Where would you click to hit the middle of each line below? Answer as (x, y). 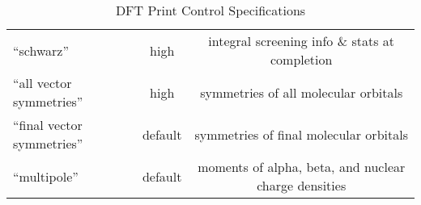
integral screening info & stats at (302, 41)
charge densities (302, 185)
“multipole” (46, 176)
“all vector (43, 83)
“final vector (48, 125)
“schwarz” (41, 50)
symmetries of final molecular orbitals (301, 134)
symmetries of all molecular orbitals (302, 92)
